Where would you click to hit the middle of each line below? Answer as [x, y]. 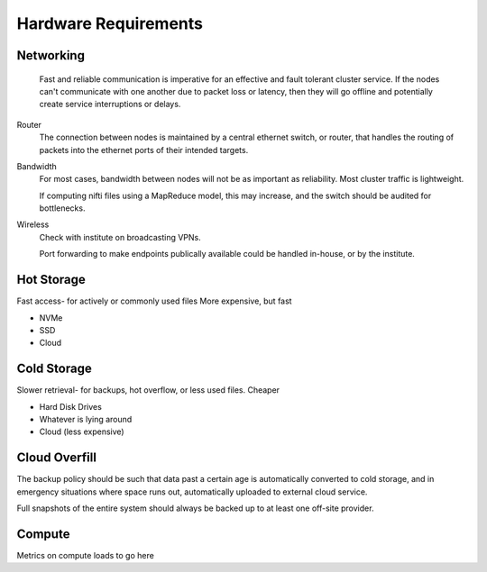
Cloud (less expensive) [82, 431]
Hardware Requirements [110, 23]
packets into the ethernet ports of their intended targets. [144, 150]
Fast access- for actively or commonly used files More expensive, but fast [154, 301]
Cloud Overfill [56, 458]
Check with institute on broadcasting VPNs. [120, 237]
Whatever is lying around [86, 420]
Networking [51, 55]
